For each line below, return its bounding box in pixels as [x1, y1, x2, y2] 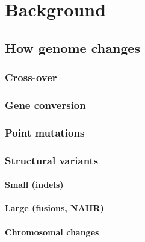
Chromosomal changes [5, 225, 99, 238]
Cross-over [5, 70, 57, 85]
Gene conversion [5, 97, 86, 112]
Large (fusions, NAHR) [5, 202, 104, 214]
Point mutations [5, 125, 85, 140]
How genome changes [5, 38, 140, 57]
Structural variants [5, 152, 99, 167]
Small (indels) [5, 178, 64, 191]
